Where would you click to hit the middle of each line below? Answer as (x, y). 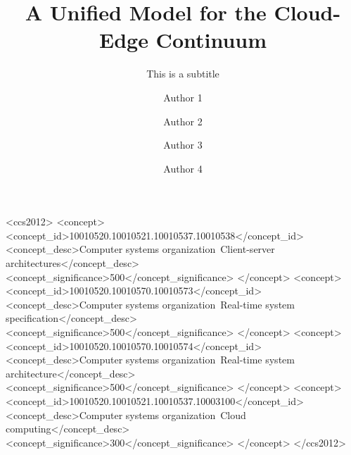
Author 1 (183, 97)
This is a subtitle (183, 74)
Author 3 (183, 145)
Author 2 (183, 121)
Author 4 (183, 168)
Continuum (211, 40)
